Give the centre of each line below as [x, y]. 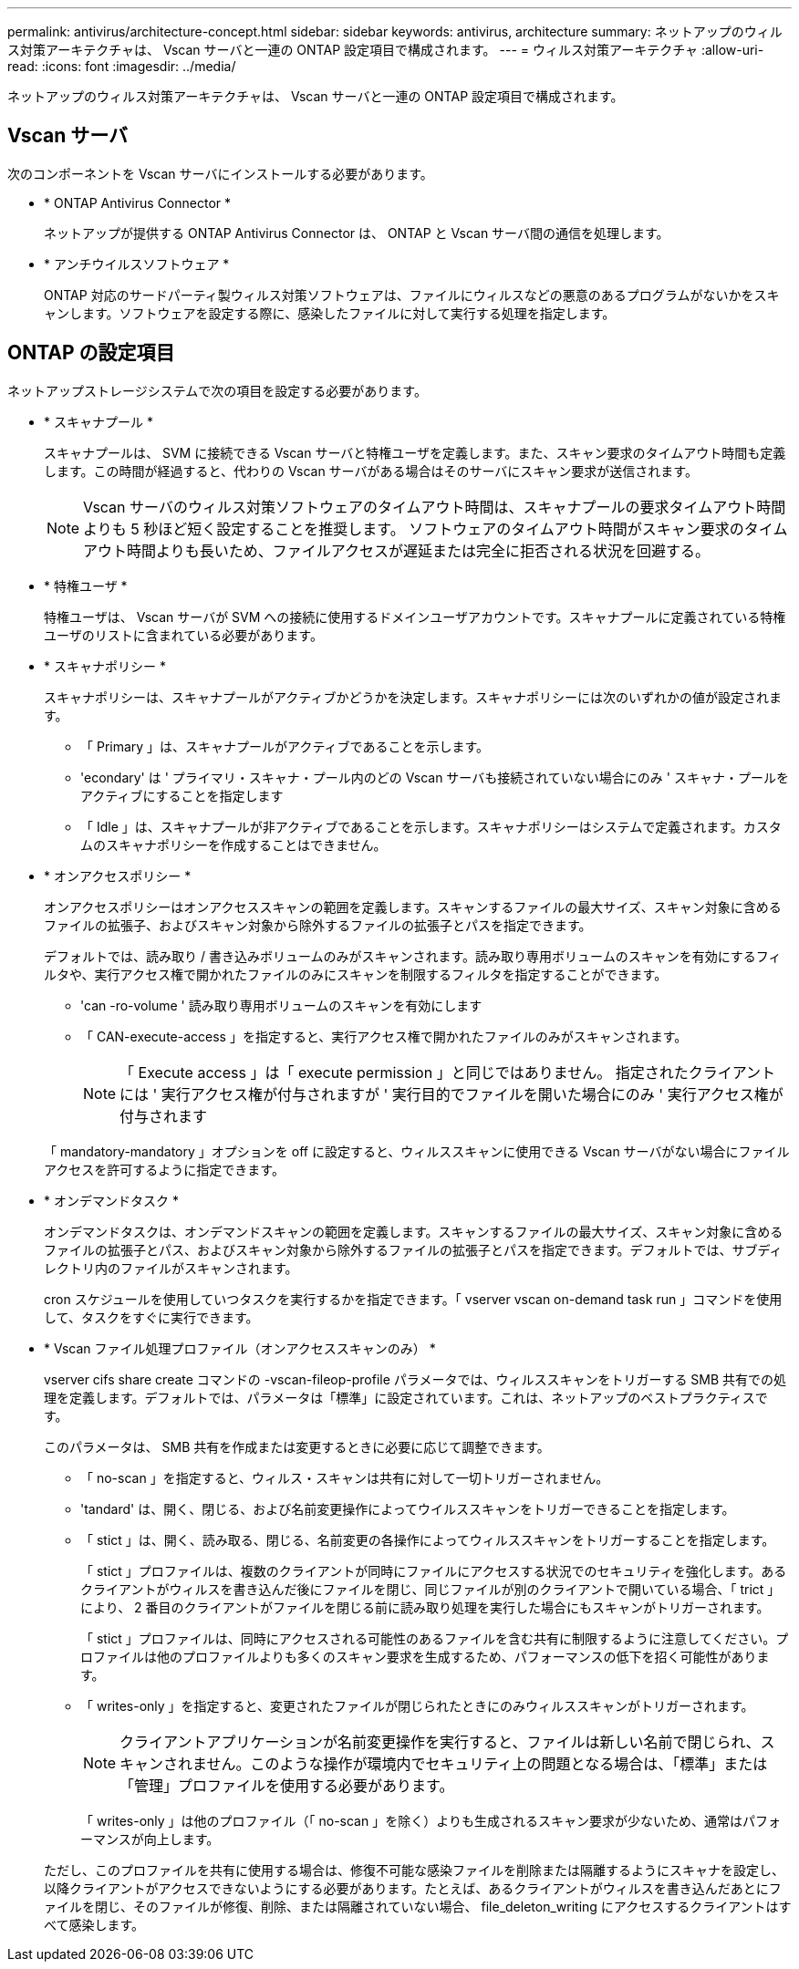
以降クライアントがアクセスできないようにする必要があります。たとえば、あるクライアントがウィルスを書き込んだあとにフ [413, 1888]
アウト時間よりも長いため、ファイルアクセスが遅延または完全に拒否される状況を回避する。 [396, 550]
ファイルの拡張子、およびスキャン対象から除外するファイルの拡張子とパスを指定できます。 [318, 925]
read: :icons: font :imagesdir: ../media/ [122, 66]
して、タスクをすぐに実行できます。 [151, 1317]
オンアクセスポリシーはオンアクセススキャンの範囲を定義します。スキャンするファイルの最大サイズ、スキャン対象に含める [413, 907]
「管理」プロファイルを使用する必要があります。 [287, 1785]
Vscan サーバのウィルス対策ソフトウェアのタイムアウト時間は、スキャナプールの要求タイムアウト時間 [435, 507]
